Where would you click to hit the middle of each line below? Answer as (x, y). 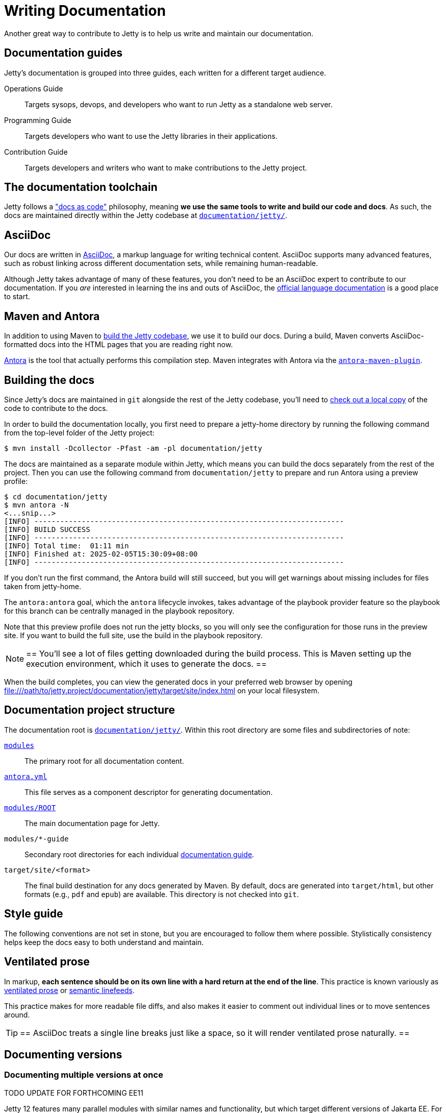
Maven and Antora (52, 316)
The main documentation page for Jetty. (92, 823)
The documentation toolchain (81, 187)
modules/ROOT (30, 807)
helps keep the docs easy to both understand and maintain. (104, 942)
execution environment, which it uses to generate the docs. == (146, 663)
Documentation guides (64, 53)
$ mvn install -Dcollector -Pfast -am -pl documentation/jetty (133, 448)
